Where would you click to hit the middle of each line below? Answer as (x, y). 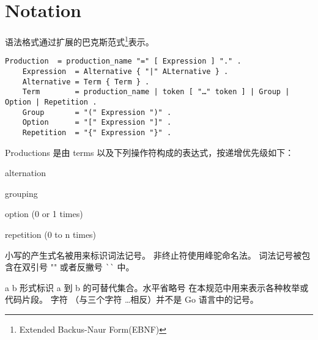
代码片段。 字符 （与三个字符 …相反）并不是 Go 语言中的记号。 (132, 299)
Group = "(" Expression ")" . (97, 112)
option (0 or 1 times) (44, 214)
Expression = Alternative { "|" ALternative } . (125, 72)
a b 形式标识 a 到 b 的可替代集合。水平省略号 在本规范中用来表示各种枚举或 (157, 287)
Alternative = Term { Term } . (86, 82)
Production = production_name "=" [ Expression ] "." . (123, 61)
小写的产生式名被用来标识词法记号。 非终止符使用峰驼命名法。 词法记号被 (153, 255)
